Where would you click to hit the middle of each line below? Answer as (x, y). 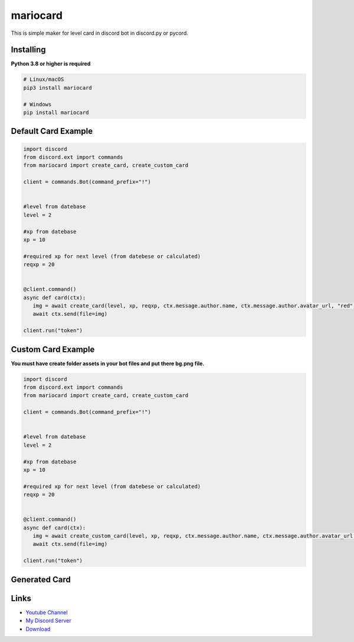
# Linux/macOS (44, 79)
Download (38, 629)
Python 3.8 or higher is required (51, 64)
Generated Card (41, 579)
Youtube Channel (47, 612)
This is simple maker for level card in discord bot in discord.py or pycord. (100, 33)
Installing (29, 50)
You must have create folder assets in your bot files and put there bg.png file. (108, 363)
